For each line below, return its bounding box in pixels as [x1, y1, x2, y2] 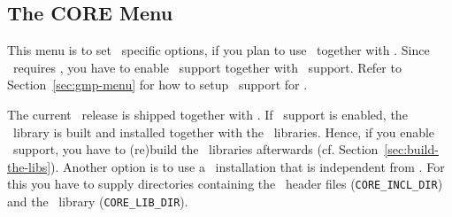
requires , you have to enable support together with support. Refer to [12, 58, 402, 76]
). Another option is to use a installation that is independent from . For [50, 157, 445, 175]
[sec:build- [384, 140, 439, 159]
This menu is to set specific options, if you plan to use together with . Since [7, 41, 430, 59]
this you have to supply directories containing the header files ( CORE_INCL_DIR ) [7, 174, 443, 193]
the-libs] [7, 157, 51, 175]
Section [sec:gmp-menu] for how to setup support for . [7, 75, 308, 94]
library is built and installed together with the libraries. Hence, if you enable [12, 122, 435, 141]
